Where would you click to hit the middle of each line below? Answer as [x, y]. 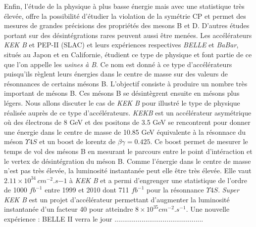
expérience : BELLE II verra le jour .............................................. [104, 219]
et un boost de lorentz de [77, 141]
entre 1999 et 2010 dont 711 [87, 190]
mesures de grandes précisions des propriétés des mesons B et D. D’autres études [127, 25]
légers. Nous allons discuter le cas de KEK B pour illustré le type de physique [122, 102]
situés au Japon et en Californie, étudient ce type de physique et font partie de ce [128, 54]
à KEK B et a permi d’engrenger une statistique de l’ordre [158, 180]
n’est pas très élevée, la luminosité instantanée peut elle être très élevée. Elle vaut [128, 170]
